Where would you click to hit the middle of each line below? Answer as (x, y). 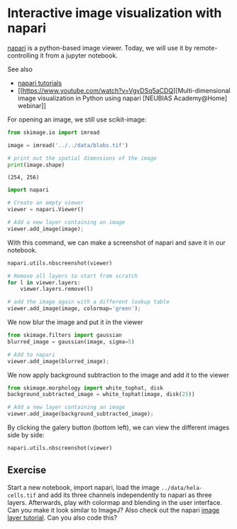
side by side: (26, 435)
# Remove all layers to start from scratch (73, 276)
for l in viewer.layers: (44, 282)
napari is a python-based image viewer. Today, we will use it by (100, 48)
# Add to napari (31, 354)
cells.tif (22, 496)
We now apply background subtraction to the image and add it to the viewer (118, 375)
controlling (23, 55)
